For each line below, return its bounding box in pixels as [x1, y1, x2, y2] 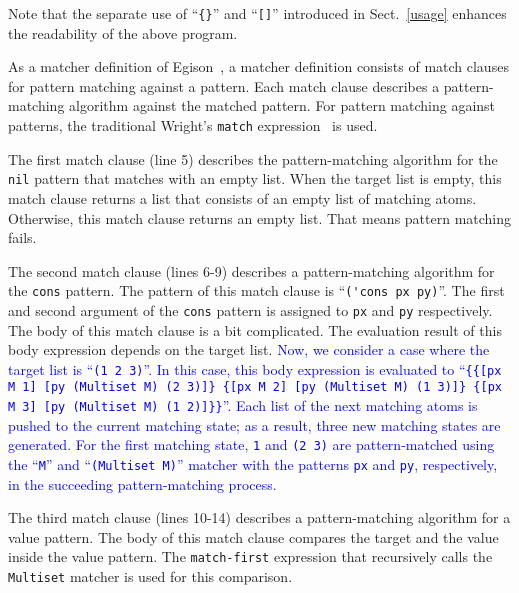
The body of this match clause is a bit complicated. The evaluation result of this [8, 319, 502, 340]
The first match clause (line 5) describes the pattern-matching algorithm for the [8, 148, 498, 169]
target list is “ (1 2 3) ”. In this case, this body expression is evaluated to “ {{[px [8, 358, 502, 379]
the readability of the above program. [8, 22, 238, 43]
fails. [8, 227, 37, 248]
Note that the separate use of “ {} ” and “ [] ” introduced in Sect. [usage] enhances [8, 3, 507, 23]
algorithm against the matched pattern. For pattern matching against [69, 95, 496, 116]
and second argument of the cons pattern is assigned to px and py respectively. [8, 299, 493, 320]
